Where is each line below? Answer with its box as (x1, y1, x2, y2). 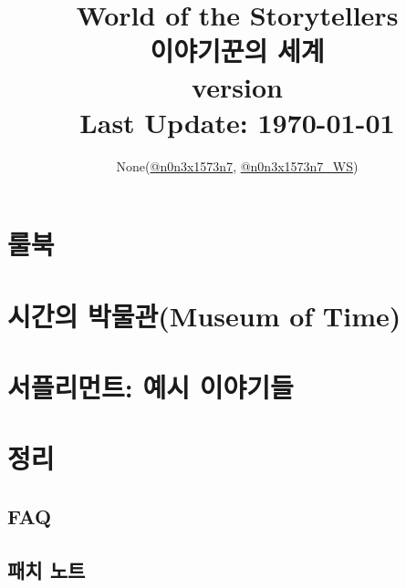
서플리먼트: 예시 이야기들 (7, 368, 294, 406)
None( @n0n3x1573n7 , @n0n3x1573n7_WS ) (116, 156, 359, 175)
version (192, 67, 283, 105)
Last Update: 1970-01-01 (79, 103, 395, 140)
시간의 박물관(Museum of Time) (7, 296, 401, 334)
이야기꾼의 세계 (150, 32, 325, 69)
